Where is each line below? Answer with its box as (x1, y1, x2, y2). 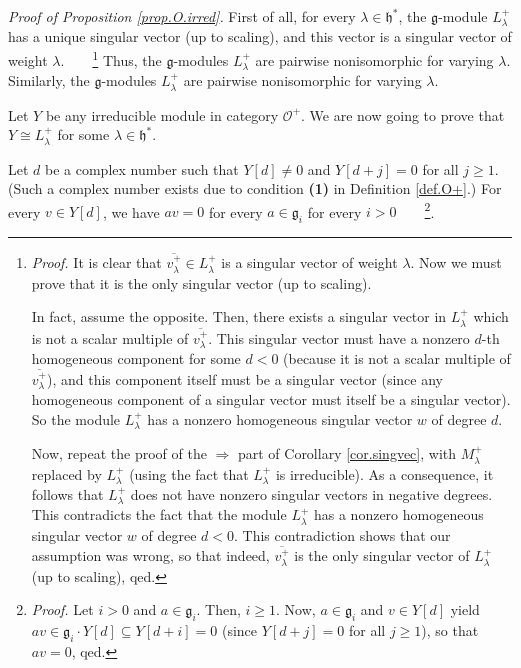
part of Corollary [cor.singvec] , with (237, 443, 457, 464)
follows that (31, 484, 104, 504)
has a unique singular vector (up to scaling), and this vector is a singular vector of (8, 26, 512, 47)
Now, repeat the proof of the (31, 443, 207, 464)
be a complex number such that (45, 158, 239, 179)
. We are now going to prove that (301, 104, 505, 125)
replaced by (31, 463, 102, 484)
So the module (31, 408, 121, 429)
